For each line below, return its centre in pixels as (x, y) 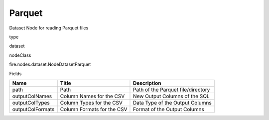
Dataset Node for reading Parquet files (49, 28)
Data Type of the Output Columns (172, 103)
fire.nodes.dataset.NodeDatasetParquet (50, 64)
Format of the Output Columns (168, 109)
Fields (15, 73)
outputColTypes (31, 103)
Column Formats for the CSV (94, 109)
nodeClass (20, 55)
